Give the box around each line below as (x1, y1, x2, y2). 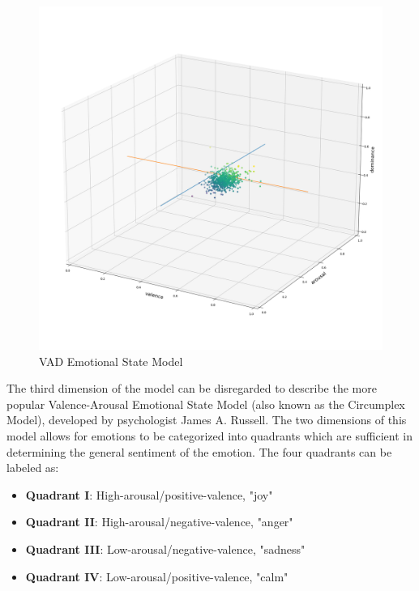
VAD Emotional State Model (39, 352, 183, 369)
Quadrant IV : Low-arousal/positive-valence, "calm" (25, 568, 289, 585)
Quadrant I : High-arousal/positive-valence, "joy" (25, 486, 273, 503)
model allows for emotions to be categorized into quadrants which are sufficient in (6, 427, 413, 444)
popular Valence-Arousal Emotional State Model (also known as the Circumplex (6, 395, 405, 412)
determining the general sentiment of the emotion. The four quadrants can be (6, 443, 392, 460)
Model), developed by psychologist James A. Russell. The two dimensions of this (6, 411, 407, 428)
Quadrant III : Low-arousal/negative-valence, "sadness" (25, 540, 306, 557)
